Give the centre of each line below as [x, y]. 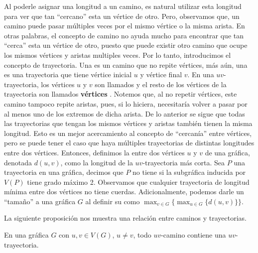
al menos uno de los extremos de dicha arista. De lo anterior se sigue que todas [125, 113]
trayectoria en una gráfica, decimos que [64, 172]
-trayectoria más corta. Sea [184, 162]
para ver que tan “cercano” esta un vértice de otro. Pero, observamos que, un [122, 16]
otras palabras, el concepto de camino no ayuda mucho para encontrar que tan [124, 35]
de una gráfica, [227, 152]
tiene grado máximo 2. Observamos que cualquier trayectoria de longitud [138, 182]
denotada [18, 162]
